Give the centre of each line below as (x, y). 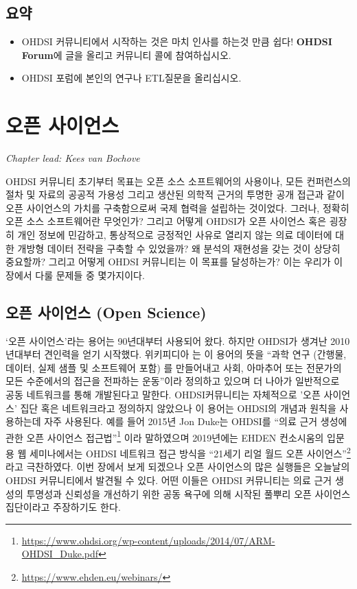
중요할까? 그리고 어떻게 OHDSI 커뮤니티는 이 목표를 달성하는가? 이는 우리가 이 (174, 262)
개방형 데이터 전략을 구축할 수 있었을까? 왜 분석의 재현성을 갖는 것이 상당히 (179, 248)
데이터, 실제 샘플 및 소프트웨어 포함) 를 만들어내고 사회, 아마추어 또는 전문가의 (174, 367)
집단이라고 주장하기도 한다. (63, 507)
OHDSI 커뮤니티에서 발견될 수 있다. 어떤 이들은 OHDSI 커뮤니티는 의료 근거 (169, 480)
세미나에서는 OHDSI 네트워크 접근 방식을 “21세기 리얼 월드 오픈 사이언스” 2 (190, 452)
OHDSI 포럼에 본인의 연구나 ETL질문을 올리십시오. (131, 78)
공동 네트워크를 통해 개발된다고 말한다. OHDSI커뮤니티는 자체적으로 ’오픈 (163, 395)
